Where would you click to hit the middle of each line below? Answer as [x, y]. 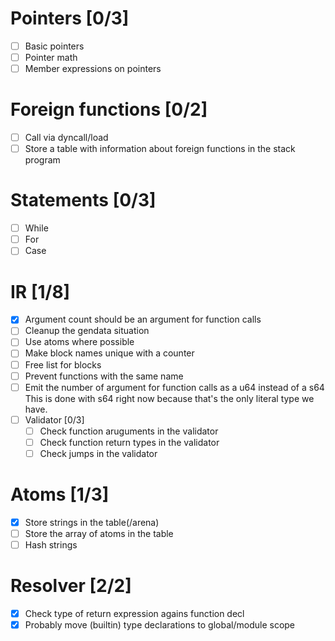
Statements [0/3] [83, 200]
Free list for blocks [63, 364]
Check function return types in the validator [129, 442]
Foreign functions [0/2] [109, 109]
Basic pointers [54, 46]
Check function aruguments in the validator [129, 431]
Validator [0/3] [54, 419]
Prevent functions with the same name [104, 376]
